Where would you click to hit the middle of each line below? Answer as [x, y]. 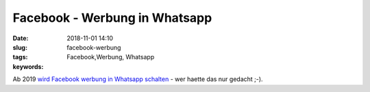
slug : [20, 47]
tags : [20, 57]
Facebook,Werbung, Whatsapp [111, 57]
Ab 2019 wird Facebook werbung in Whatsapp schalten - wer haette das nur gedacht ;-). [138, 79]
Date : [21, 38]
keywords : [28, 66]
